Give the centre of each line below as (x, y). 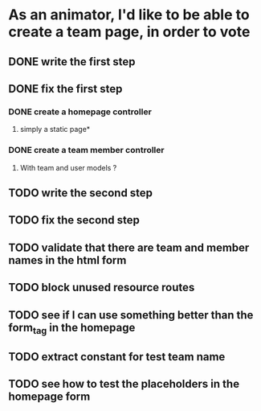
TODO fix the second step (74, 220)
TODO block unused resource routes (102, 288)
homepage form (49, 397)
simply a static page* (55, 129)
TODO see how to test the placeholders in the (124, 384)
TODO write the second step (81, 193)
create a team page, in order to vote (129, 32)
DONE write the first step (72, 62)
